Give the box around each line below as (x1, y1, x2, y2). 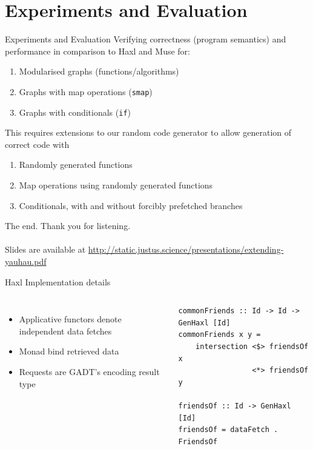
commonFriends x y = (178, 330, 261, 339)
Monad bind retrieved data (19, 345, 119, 358)
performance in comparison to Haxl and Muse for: (5, 44, 190, 57)
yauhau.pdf (5, 254, 47, 267)
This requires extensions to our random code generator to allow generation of (5, 126, 292, 139)
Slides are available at (5, 243, 86, 256)
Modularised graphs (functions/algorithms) (19, 65, 179, 78)
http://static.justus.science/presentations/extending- (88, 243, 284, 256)
